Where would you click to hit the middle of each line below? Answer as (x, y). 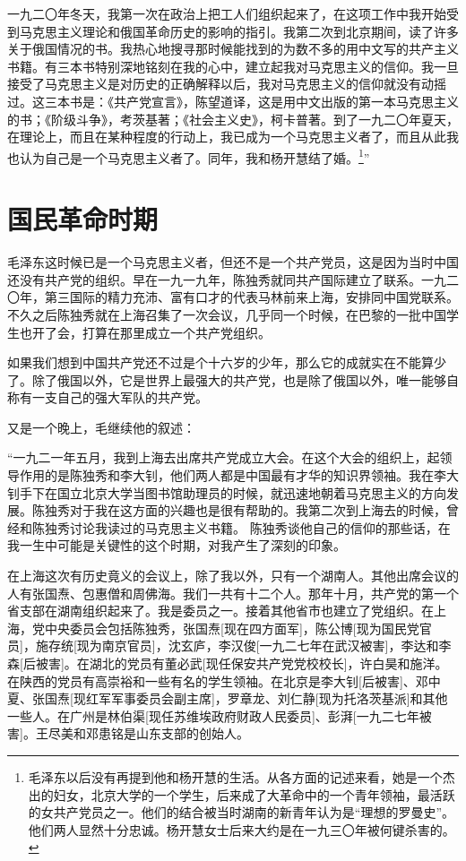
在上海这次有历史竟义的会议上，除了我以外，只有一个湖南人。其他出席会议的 (233, 576)
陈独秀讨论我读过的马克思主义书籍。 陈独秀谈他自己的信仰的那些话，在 (241, 527)
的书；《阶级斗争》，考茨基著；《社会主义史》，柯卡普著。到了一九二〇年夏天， (233, 119)
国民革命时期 (83, 219)
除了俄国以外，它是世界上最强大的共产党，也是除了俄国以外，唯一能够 (239, 379)
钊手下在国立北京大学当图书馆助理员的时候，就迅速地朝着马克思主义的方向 (227, 492)
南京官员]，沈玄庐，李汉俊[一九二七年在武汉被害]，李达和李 (276, 646)
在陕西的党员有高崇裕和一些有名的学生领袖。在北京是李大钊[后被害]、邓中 (224, 680)
